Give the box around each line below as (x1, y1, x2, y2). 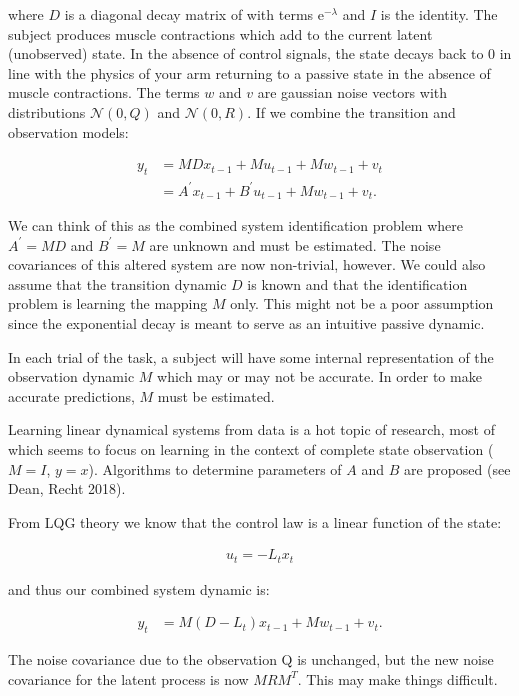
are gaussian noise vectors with (257, 82, 448, 103)
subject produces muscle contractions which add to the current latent (8, 23, 433, 44)
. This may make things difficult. (297, 668, 498, 689)
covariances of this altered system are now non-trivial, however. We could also (8, 254, 486, 275)
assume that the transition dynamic (8, 273, 227, 294)
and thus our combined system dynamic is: (8, 578, 270, 599)
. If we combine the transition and (247, 101, 456, 122)
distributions (8, 101, 86, 122)
